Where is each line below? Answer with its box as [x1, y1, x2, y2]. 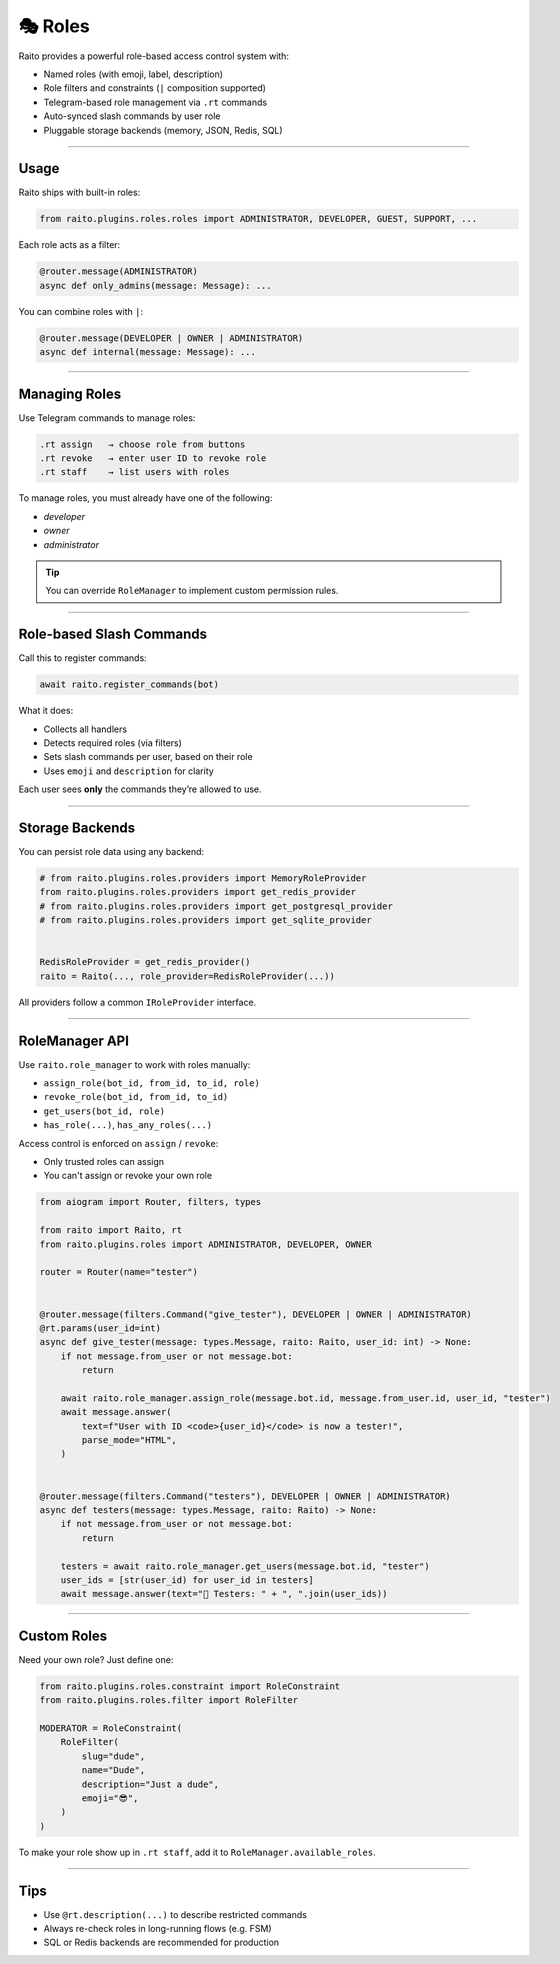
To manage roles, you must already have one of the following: [18, 492, 273, 504]
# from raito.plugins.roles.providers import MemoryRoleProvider [39, 873, 367, 884]
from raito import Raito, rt [39, 1225, 183, 1236]
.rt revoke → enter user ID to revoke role [39, 452, 267, 464]
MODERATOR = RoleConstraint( [39, 1722, 183, 1734]
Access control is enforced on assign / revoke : [18, 1137, 219, 1149]
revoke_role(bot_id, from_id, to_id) [43, 1091, 229, 1103]
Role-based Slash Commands [18, 626, 208, 643]
